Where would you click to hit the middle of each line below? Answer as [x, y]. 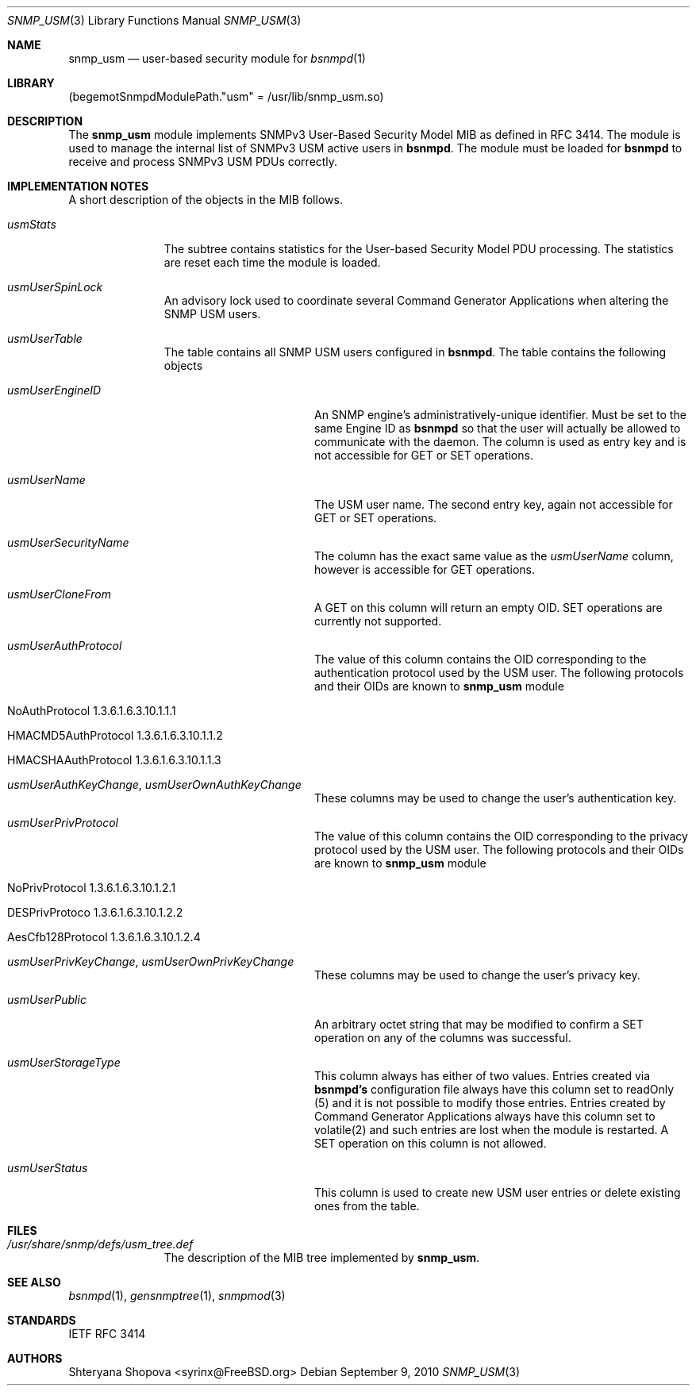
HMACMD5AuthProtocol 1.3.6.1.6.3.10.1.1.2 [115, 735]
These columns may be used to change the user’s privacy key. [477, 975]
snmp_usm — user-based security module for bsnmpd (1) [217, 58]
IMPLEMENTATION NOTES [78, 186]
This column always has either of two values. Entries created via [483, 1076]
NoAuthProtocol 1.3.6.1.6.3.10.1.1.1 [92, 711]
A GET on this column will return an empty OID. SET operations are [488, 608]
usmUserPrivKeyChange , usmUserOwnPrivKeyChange [151, 961]
